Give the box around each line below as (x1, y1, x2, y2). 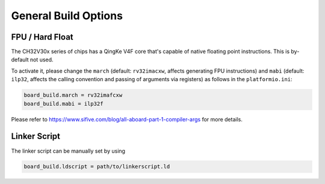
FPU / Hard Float (11, 32, 73, 42)
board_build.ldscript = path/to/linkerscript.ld (23, 163, 170, 170)
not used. (29, 56, 54, 63)
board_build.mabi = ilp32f (23, 100, 104, 107)
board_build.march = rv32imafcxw (23, 92, 123, 99)
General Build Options (11, 9, 123, 22)
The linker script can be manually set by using (11, 147, 126, 155)
